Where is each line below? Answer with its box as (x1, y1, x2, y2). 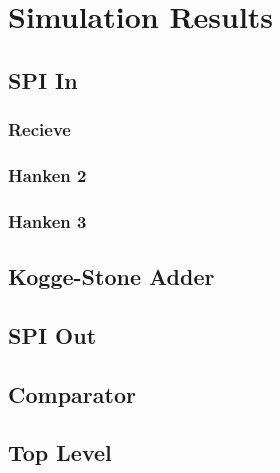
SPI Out (8, 319, 97, 350)
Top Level (8, 437, 112, 468)
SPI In (8, 64, 78, 95)
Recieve (8, 117, 71, 142)
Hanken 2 (8, 162, 87, 187)
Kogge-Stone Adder (8, 261, 215, 292)
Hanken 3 (8, 208, 87, 233)
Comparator (8, 378, 136, 409)
